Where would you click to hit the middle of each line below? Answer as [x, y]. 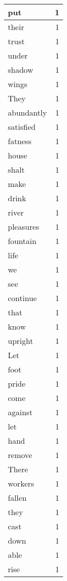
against [20, 412]
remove [20, 455]
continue [22, 298]
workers [21, 483]
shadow [21, 70]
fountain [22, 241]
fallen [17, 498]
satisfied [22, 127]
